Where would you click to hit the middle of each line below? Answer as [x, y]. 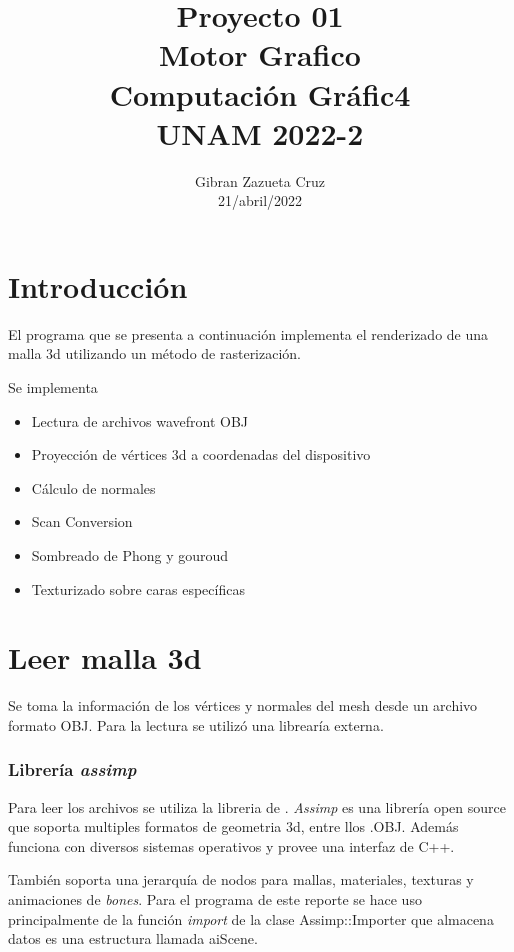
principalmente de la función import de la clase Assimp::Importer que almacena [251, 918]
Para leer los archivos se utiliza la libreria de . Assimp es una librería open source [257, 806]
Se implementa [53, 387]
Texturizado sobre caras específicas [138, 588]
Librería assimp [72, 769]
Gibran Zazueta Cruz [260, 180]
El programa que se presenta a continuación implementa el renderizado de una [248, 333]
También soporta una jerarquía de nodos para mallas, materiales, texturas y [241, 879]
